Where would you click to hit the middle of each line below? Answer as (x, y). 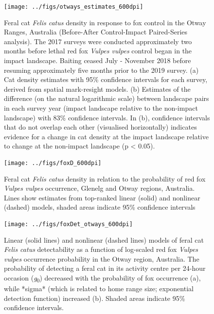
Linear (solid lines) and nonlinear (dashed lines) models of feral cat (104, 240)
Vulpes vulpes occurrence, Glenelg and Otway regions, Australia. (99, 188)
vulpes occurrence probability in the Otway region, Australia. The (102, 258)
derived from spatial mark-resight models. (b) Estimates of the (97, 89)
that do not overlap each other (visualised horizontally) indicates (100, 127)
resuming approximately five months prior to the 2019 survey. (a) (101, 70)
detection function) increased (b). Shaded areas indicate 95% (95, 298)
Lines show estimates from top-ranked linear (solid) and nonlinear (102, 197)
